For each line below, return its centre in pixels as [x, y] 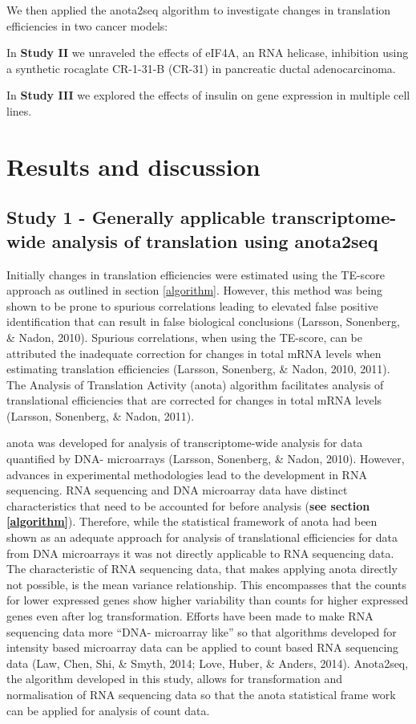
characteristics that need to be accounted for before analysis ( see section [188, 505]
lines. [19, 110]
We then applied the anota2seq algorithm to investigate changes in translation [199, 10]
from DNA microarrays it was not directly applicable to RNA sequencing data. [200, 553]
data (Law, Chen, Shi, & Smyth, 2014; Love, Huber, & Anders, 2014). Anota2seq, [208, 663]
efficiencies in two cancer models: [87, 25]
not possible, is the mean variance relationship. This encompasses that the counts [206, 584]
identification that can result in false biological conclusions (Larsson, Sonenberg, [203, 321]
